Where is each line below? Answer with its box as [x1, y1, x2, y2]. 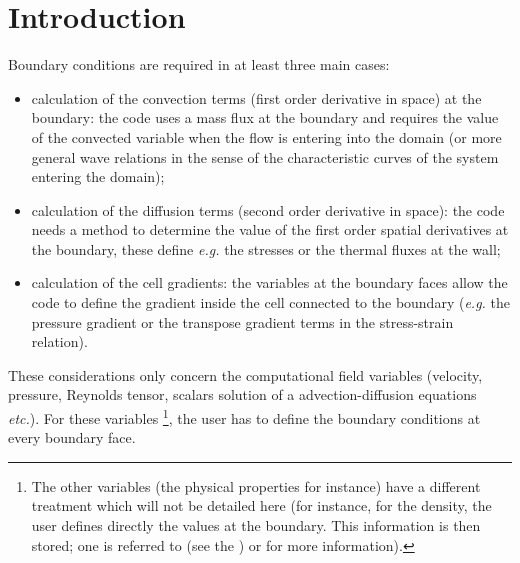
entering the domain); [31, 166, 165, 187]
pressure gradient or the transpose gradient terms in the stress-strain [31, 311, 454, 332]
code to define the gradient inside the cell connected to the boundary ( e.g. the [31, 292, 510, 313]
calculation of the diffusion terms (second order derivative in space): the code [31, 199, 505, 220]
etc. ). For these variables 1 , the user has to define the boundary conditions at [8, 405, 481, 428]
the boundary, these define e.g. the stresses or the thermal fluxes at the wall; [31, 238, 501, 259]
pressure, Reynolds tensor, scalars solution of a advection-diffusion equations [8, 384, 477, 405]
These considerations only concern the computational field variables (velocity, [8, 364, 483, 385]
